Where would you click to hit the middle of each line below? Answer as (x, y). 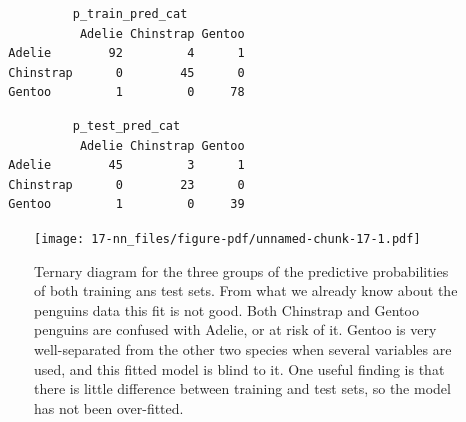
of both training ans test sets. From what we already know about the (246, 290)
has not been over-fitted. (109, 407)
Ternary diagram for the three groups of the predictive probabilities (241, 270)
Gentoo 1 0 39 (126, 204)
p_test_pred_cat (126, 125)
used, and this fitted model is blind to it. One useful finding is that (239, 368)
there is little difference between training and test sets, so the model (242, 388)
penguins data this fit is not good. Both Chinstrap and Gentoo (226, 309)
